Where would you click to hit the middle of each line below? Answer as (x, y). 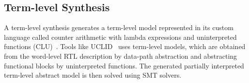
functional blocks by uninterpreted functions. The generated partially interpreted (124, 65)
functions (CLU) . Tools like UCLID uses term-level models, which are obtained (125, 46)
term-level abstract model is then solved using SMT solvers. (93, 75)
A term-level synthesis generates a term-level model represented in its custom (119, 27)
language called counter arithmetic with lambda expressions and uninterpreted (120, 37)
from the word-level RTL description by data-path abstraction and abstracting (121, 56)
